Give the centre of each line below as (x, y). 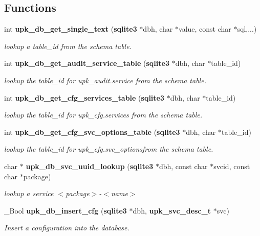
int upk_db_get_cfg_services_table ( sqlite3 (84, 97)
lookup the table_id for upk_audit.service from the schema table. (105, 80)
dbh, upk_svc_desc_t (172, 210)
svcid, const (232, 166)
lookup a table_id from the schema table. (68, 46)
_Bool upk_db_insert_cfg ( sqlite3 (66, 210)
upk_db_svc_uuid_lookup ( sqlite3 (90, 166)
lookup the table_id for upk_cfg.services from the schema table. (103, 115)
